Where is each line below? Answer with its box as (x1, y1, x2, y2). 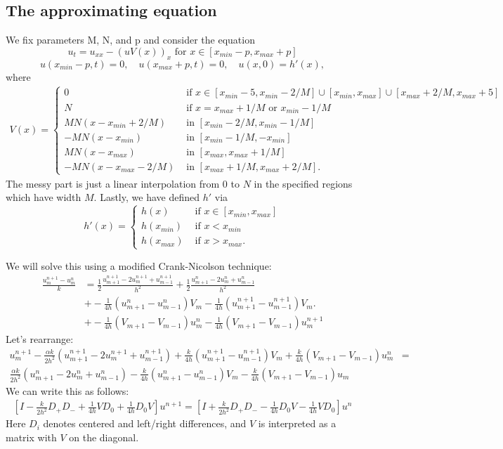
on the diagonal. (69, 429, 139, 444)
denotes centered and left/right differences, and (43, 416, 247, 431)
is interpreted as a (258, 416, 337, 431)
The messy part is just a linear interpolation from (6, 176, 220, 190)
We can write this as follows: (6, 383, 129, 398)
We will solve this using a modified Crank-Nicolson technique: (6, 258, 272, 273)
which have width (6, 190, 81, 204)
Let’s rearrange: (6, 332, 74, 346)
